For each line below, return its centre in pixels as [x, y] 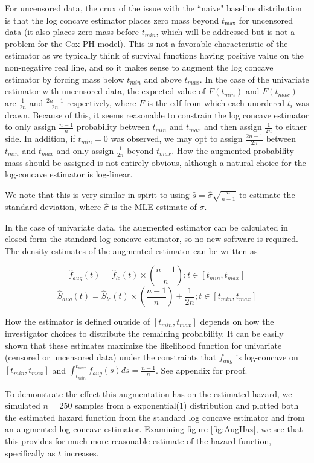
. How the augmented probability [233, 150]
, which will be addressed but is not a [226, 32]
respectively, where [101, 102]
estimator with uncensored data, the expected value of [105, 91]
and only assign [85, 150]
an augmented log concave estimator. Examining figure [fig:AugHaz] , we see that [154, 429]
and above [163, 79]
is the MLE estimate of [154, 207]
